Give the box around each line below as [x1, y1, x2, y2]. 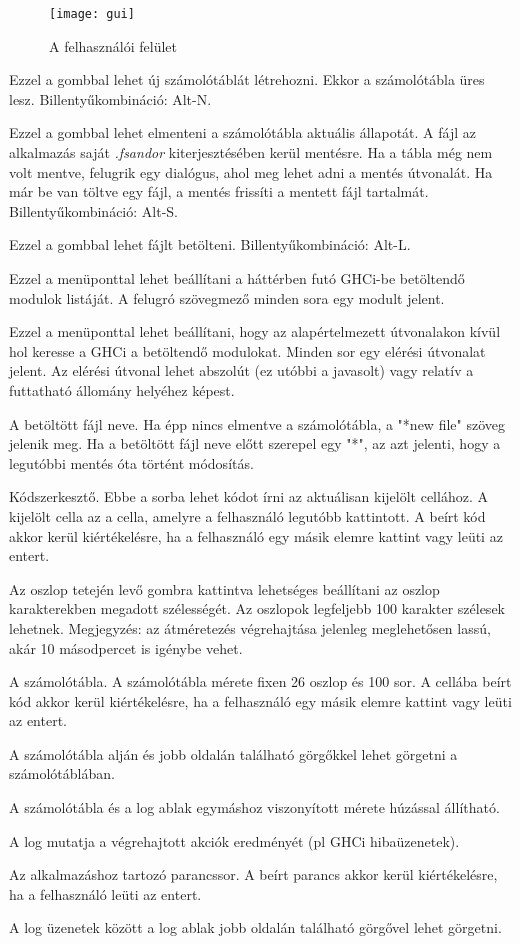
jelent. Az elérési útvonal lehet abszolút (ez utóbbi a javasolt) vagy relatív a [9, 360, 474, 381]
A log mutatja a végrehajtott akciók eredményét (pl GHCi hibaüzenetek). [9, 830, 460, 851]
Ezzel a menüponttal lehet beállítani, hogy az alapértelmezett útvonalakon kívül [9, 321, 501, 342]
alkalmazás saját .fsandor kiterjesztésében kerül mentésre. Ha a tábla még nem [9, 142, 493, 163]
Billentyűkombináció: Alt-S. [9, 200, 178, 221]
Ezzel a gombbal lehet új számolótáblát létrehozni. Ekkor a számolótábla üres [9, 69, 485, 90]
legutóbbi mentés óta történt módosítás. [9, 452, 254, 473]
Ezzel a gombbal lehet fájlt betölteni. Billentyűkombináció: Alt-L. [9, 234, 411, 255]
